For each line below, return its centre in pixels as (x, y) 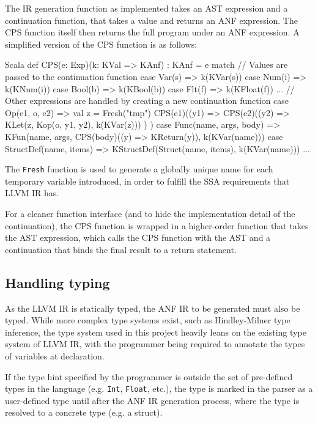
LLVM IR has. (32, 193)
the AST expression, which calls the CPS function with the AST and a (138, 237)
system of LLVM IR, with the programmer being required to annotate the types (155, 344)
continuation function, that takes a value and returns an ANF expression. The (151, 20)
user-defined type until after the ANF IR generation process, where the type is (152, 400)
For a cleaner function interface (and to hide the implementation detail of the (150, 213)
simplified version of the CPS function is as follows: (101, 44)
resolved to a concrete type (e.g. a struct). (84, 412)
